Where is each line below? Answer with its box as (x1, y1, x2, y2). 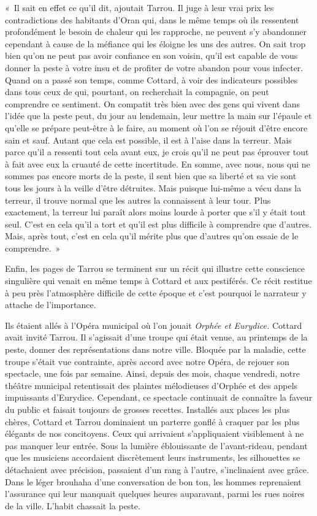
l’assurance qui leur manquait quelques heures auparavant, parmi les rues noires (5, 487, 305, 500)
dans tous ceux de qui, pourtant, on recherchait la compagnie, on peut (5, 85, 269, 98)
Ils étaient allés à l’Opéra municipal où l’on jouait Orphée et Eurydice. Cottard (5, 318, 302, 331)
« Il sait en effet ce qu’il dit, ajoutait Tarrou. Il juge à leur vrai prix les (5, 1, 274, 13)
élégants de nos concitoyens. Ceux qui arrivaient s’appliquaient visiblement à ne (5, 427, 304, 440)
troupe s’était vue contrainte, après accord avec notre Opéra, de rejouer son (5, 355, 289, 368)
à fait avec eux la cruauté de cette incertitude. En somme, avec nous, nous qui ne (5, 157, 310, 170)
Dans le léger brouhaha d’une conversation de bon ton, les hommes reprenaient (5, 475, 302, 488)
